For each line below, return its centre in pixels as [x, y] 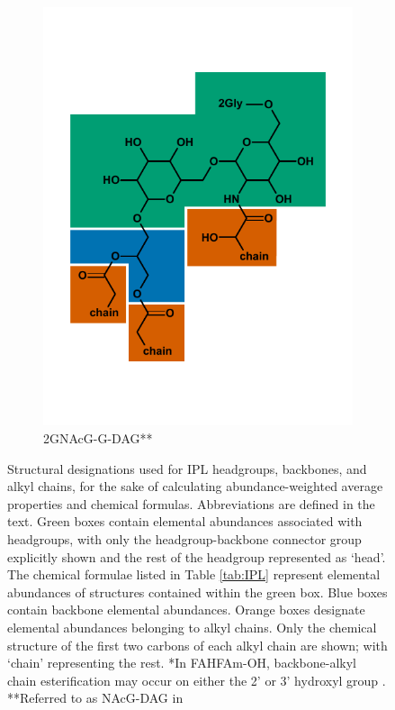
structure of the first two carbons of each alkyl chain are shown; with [197, 645]
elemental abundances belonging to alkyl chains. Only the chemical [192, 627]
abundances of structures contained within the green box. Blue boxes [197, 592]
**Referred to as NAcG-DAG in [95, 698]
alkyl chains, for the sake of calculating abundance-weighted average [195, 486]
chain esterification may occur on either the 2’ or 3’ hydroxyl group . [197, 680]
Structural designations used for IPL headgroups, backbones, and [187, 468]
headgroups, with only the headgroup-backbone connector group [184, 538]
